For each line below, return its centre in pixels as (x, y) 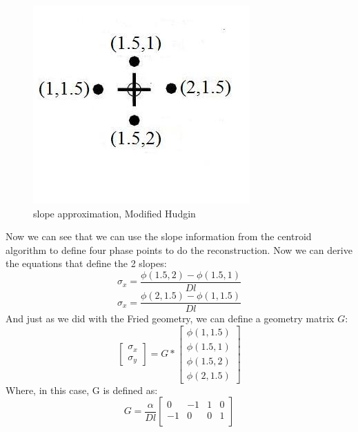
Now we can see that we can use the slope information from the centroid (159, 236)
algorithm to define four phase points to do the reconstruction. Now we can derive (179, 249)
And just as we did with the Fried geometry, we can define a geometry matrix (170, 318)
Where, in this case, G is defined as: (82, 390)
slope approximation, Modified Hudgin (115, 213)
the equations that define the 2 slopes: (86, 263)
